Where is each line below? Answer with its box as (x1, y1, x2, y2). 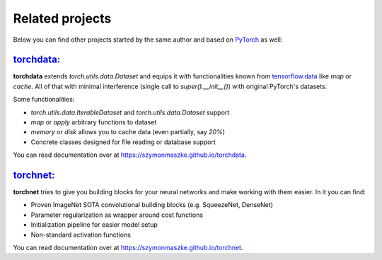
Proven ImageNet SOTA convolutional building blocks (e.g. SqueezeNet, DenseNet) (30, 201, 274, 209)
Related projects (13, 11, 112, 26)
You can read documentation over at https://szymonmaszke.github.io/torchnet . (13, 244, 243, 252)
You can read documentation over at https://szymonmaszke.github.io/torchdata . (13, 150, 247, 159)
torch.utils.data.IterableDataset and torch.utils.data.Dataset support (30, 108, 230, 117)
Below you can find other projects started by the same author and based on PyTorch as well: (13, 35, 283, 44)
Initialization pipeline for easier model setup (30, 220, 158, 229)
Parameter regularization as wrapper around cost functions (30, 211, 204, 219)
